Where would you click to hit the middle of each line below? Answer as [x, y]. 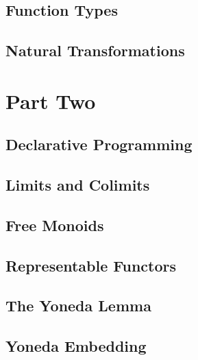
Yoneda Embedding [76, 346]
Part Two [51, 100]
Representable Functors [91, 265]
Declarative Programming [99, 144]
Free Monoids [55, 225]
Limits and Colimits [78, 185]
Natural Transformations [95, 50]
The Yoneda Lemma [78, 305]
